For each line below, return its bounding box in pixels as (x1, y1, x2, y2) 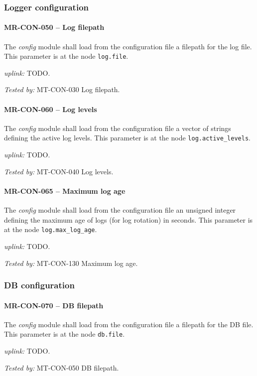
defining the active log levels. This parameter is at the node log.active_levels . (4, 132, 251, 143)
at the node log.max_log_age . (4, 224, 97, 235)
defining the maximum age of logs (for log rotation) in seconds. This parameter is (4, 214, 253, 225)
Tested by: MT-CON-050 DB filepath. (4, 362, 119, 373)
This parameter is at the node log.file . (4, 51, 128, 61)
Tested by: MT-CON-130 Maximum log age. (4, 257, 138, 268)
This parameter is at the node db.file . (4, 329, 125, 339)
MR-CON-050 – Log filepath (4, 22, 105, 32)
